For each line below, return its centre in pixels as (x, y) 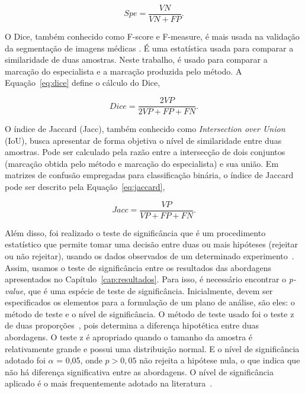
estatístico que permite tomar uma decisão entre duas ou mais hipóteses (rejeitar (151, 244)
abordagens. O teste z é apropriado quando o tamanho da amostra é (129, 337)
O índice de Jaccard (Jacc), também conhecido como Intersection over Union (145, 129)
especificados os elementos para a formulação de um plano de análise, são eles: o (150, 302)
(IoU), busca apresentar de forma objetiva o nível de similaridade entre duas (143, 140)
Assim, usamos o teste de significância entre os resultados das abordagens (138, 267)
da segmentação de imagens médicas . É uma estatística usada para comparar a (149, 48)
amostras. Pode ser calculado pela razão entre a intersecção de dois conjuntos (145, 152)
